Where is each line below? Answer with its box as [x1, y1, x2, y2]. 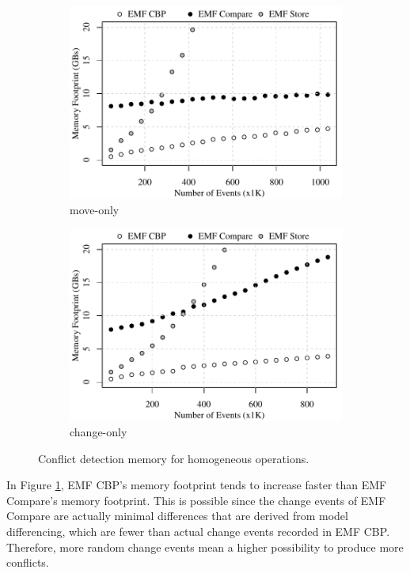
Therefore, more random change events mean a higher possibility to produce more [6, 538, 404, 555]
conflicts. [6, 554, 49, 571]
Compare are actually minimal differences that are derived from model [6, 507, 348, 524]
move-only [70, 201, 120, 217]
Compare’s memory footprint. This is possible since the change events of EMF [6, 492, 386, 508]
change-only [70, 423, 127, 439]
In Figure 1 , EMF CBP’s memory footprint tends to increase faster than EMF [6, 477, 387, 493]
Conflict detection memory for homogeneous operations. [38, 450, 309, 466]
